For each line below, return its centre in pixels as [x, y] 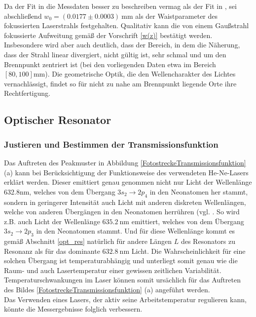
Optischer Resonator [58, 120]
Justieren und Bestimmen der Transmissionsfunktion [111, 144]
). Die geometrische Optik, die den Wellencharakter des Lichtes [140, 74]
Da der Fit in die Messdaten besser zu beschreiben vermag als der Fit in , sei [120, 6]
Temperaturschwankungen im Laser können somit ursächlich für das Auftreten [122, 280]
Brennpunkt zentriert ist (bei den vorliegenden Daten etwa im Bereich [110, 64]
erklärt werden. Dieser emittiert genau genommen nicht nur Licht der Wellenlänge [128, 182]
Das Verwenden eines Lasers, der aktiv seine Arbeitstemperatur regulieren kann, [125, 299]
